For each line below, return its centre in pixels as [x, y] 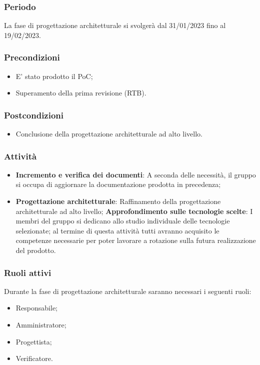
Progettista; [34, 341]
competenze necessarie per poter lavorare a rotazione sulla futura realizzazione [136, 240]
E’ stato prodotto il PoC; [54, 76]
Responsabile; [36, 308]
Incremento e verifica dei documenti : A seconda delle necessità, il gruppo [136, 174]
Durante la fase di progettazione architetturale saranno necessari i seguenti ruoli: [128, 291]
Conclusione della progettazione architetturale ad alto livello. [109, 134]
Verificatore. [34, 358]
